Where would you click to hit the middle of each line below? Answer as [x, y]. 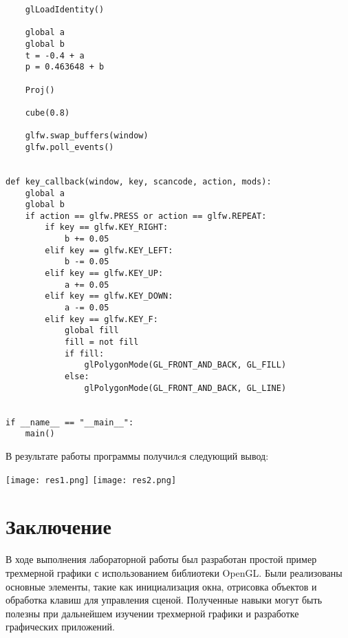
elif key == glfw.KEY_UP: [104, 274]
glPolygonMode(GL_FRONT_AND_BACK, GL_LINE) [185, 388]
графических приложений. [60, 627]
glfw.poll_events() [69, 147]
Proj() [40, 90]
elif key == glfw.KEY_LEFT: [109, 250]
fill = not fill [101, 342]
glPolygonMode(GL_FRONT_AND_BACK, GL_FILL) [185, 365]
